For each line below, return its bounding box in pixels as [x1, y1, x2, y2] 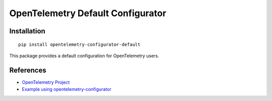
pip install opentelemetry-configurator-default [18, 41, 141, 47]
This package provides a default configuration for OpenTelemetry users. [9, 53, 160, 59]
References [9, 66, 46, 74]
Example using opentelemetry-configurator [22, 86, 112, 92]
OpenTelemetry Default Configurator [9, 8, 166, 19]
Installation [9, 27, 45, 35]
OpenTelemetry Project [22, 79, 70, 85]
